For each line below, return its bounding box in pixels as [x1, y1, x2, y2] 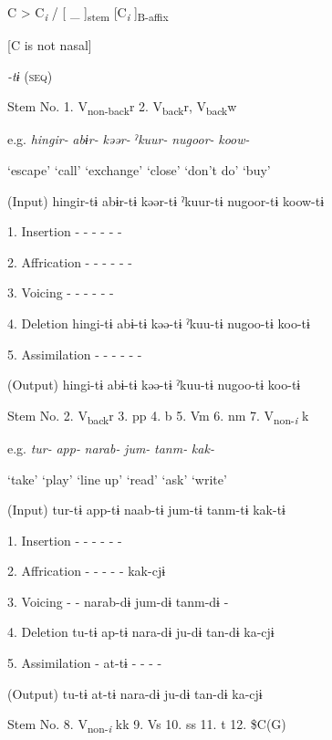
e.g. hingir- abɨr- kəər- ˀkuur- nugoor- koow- [7, 130, 250, 149]
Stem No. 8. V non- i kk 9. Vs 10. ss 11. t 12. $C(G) [7, 714, 286, 736]
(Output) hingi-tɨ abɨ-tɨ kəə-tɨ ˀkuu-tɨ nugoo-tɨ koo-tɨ [7, 375, 301, 394]
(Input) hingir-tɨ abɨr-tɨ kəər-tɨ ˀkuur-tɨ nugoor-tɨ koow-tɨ [7, 191, 325, 210]
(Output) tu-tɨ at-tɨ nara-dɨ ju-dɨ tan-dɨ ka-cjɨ [7, 683, 263, 703]
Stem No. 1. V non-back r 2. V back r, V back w [7, 97, 237, 119]
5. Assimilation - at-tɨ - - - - [7, 653, 162, 672]
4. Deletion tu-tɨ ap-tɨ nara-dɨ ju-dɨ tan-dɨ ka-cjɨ [7, 622, 275, 641]
